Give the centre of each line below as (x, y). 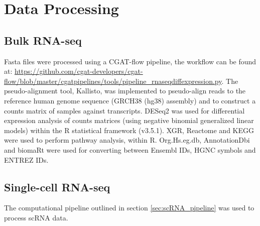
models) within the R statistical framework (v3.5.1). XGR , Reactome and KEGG (129, 130)
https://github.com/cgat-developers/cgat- (79, 71)
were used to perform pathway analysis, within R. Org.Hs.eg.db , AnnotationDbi (127, 140)
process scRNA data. (36, 217)
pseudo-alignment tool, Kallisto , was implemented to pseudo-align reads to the (125, 91)
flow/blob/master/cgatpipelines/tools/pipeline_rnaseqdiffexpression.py (113, 81)
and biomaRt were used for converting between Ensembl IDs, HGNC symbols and (130, 149)
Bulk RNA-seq (43, 40)
